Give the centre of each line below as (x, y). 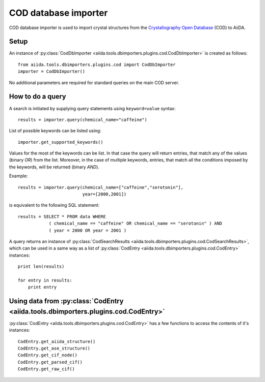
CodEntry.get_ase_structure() (54, 349)
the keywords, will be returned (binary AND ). (54, 167)
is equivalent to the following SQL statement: (54, 205)
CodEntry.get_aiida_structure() (57, 341)
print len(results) (41, 267)
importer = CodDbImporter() (52, 72)
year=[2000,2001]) (105, 194)
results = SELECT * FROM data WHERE (62, 216)
